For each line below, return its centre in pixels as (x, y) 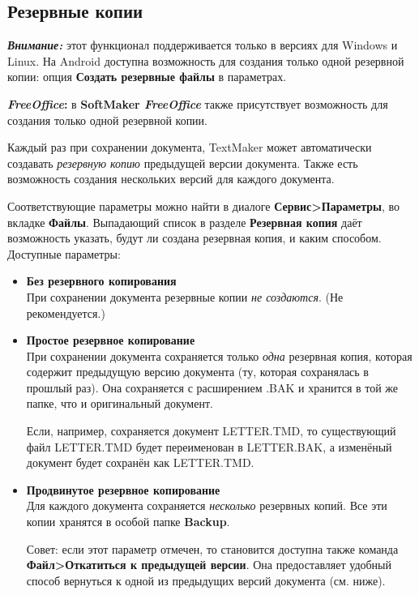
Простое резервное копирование (111, 340)
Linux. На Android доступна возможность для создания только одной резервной (206, 60)
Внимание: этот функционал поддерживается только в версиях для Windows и (203, 45)
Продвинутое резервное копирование (123, 489)
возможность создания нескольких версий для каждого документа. (171, 179)
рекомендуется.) (66, 312)
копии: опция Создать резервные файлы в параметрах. (147, 77)
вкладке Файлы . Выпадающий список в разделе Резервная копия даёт (185, 222)
